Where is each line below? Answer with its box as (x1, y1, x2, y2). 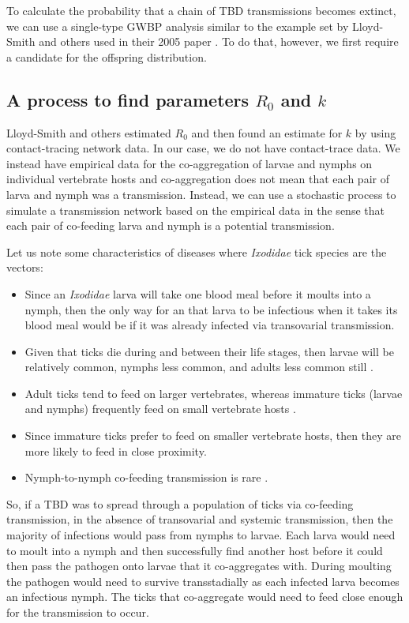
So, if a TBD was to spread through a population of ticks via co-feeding (6, 495, 354, 512)
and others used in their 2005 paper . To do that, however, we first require (39, 33, 399, 50)
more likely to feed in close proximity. (24, 442, 207, 459)
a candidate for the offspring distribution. (6, 48, 207, 65)
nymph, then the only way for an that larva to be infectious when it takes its (24, 301, 398, 317)
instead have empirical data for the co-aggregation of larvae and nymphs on (6, 155, 373, 171)
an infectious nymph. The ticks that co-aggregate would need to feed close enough (6, 588, 403, 605)
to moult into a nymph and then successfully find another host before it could (6, 542, 383, 558)
